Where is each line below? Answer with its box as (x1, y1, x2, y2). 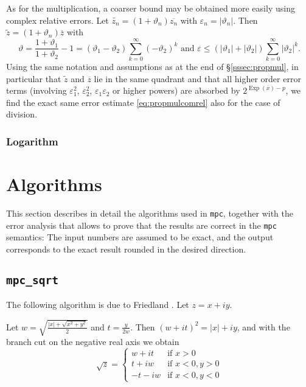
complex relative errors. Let (6, 13, 109, 26)
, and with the (237, 320, 290, 333)
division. (6, 108, 38, 120)
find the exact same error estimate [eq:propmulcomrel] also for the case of (6, 96, 280, 108)
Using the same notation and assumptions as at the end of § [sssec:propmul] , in (6, 60, 299, 72)
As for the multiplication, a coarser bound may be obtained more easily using (6, 2, 295, 14)
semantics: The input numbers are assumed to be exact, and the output (6, 231, 274, 243)
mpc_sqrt (6, 273, 58, 287)
